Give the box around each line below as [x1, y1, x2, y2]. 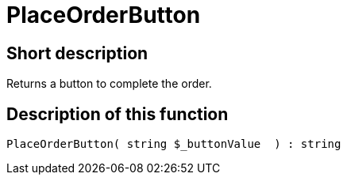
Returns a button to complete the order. [6, 77, 212, 91]
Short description [6, 43, 148, 63]
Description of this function [6, 104, 229, 124]
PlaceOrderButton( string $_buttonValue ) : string [6, 138, 341, 151]
